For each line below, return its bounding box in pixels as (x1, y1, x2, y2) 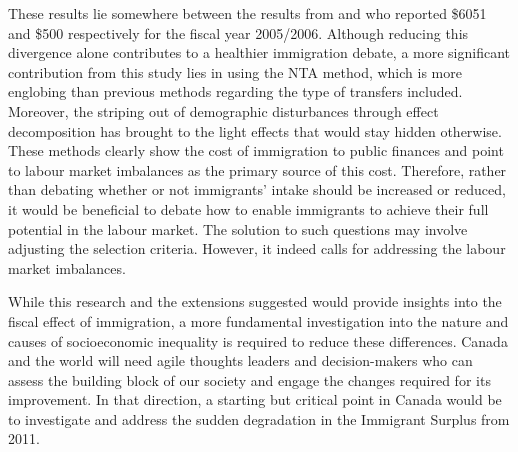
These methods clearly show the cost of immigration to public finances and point (8, 140, 504, 161)
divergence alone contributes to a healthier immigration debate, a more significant (8, 42, 511, 63)
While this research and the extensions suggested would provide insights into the (8, 291, 502, 312)
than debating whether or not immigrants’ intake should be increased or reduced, (8, 179, 506, 200)
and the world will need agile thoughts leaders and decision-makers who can (8, 350, 473, 371)
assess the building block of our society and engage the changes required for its (8, 369, 491, 390)
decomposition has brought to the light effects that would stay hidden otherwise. (8, 120, 502, 141)
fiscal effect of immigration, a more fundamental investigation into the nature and (8, 310, 509, 331)
